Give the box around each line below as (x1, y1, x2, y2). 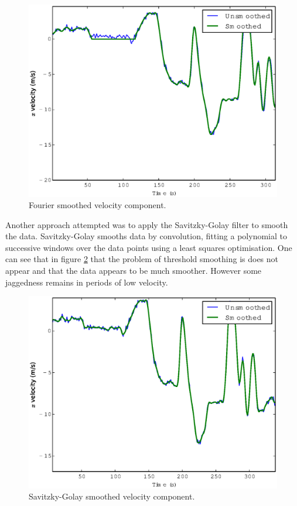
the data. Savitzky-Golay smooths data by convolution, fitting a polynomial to (5, 230, 287, 242)
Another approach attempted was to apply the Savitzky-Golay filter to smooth (5, 218, 288, 230)
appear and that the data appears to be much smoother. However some (5, 264, 262, 277)
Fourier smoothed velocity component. (29, 199, 166, 211)
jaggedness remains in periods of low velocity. (5, 276, 168, 288)
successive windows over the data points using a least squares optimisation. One (5, 241, 292, 253)
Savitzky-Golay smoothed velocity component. (29, 490, 195, 502)
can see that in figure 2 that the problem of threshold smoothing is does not (5, 253, 279, 265)
